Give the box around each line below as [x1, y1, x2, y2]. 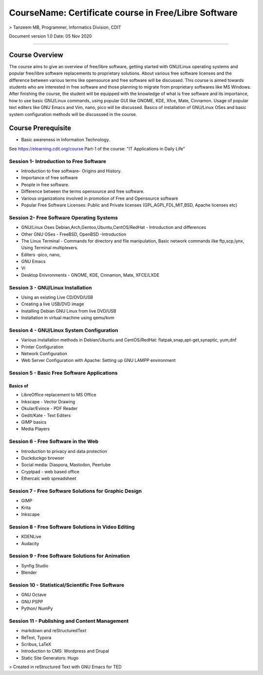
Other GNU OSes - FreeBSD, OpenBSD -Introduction [21, 231, 127, 237]
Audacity [21, 541, 39, 546]
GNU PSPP [21, 599, 43, 604]
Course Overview [9, 51, 63, 59]
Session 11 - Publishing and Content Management [9, 618, 129, 624]
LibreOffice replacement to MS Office [21, 392, 96, 398]
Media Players [21, 426, 50, 432]
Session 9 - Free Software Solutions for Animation [9, 553, 130, 560]
